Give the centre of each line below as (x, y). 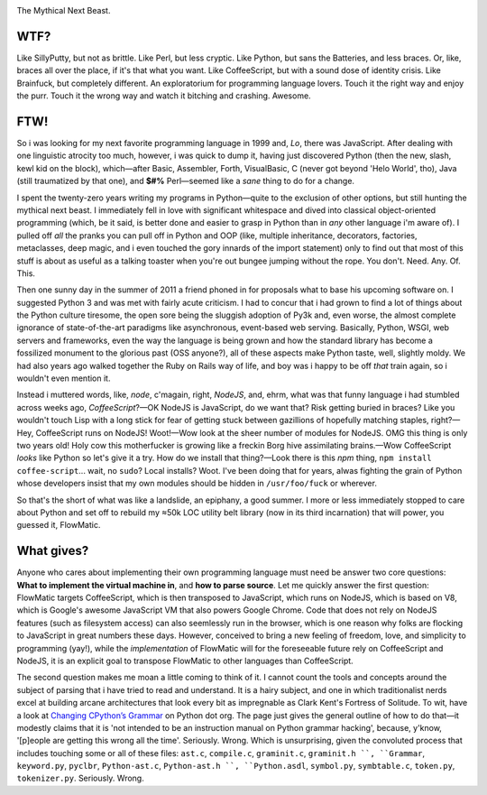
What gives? (53, 551)
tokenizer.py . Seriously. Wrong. (80, 778)
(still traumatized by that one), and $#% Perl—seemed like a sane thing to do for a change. (186, 181)
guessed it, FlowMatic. (59, 525)
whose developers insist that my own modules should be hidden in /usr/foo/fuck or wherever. (197, 484)
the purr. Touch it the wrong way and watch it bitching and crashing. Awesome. (164, 96)
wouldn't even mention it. (64, 378)
